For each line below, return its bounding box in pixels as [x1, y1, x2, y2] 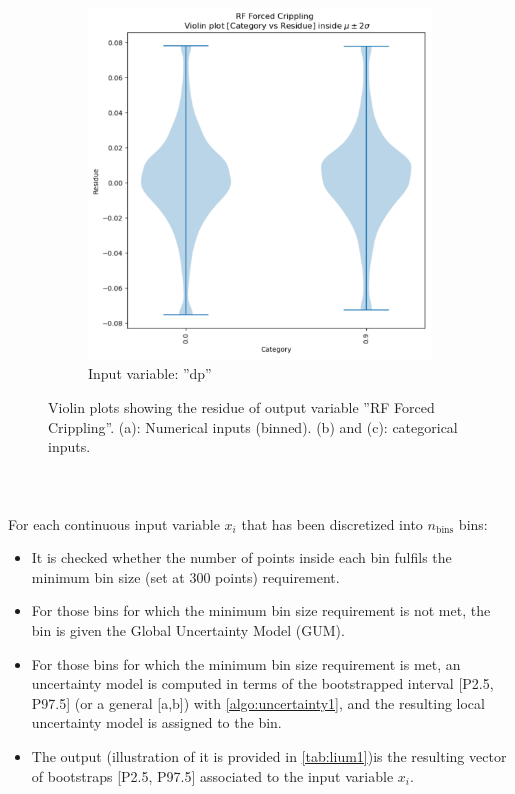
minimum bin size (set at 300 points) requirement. [31, 566, 340, 587]
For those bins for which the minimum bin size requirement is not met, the [31, 600, 491, 621]
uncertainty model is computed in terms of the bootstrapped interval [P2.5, [31, 673, 494, 694]
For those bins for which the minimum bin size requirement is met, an [31, 653, 461, 674]
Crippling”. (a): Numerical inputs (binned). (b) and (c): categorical [48, 416, 458, 437]
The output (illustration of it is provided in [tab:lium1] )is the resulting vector [31, 746, 507, 766]
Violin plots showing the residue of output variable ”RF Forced [48, 397, 435, 418]
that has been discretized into [241, 513, 423, 534]
